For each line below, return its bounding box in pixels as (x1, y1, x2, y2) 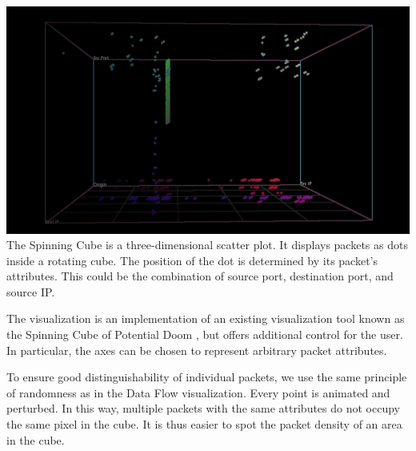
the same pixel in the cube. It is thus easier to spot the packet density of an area (6, 416, 402, 433)
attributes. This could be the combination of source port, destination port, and (6, 268, 394, 284)
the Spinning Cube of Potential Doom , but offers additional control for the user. (6, 326, 403, 343)
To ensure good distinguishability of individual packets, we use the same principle (6, 368, 407, 385)
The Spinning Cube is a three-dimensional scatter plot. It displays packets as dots (6, 236, 408, 253)
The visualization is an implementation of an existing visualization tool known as (6, 310, 405, 327)
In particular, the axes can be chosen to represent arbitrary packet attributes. (6, 341, 387, 358)
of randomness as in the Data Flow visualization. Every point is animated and (6, 384, 390, 401)
